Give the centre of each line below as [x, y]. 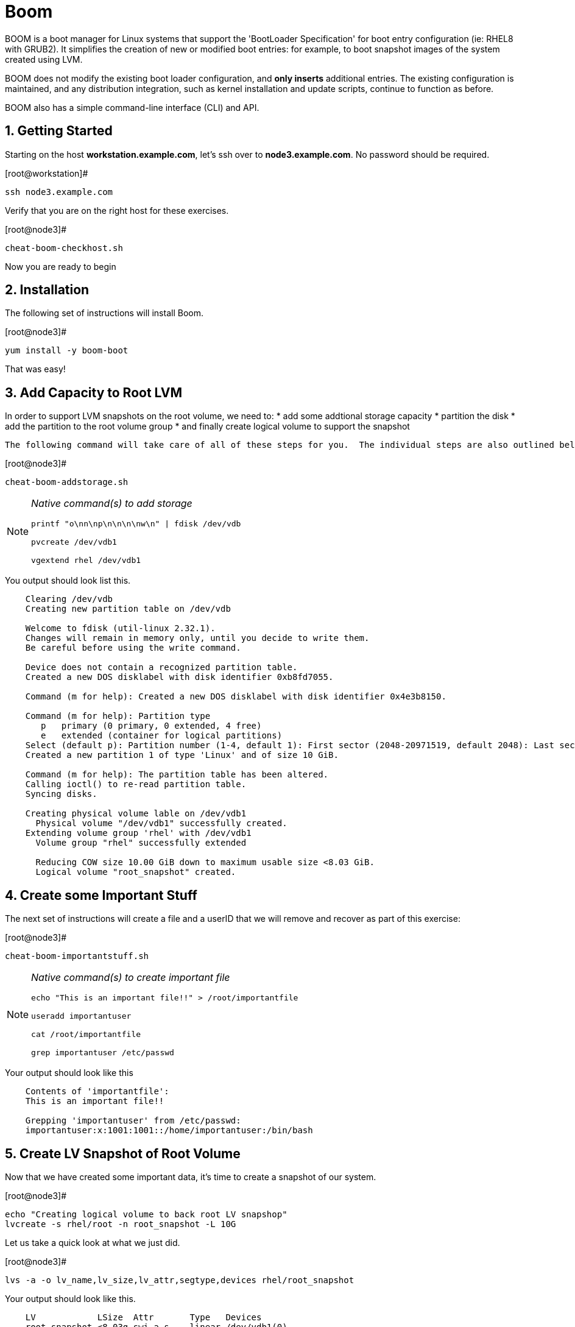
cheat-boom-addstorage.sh [67, 482]
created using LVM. [44, 59]
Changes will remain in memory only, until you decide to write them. [197, 638]
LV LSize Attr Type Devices [143, 1317]
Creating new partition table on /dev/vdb [128, 609]
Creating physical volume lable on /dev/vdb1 [136, 814]
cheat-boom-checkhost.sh [64, 248]
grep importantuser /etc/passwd [103, 1053]
